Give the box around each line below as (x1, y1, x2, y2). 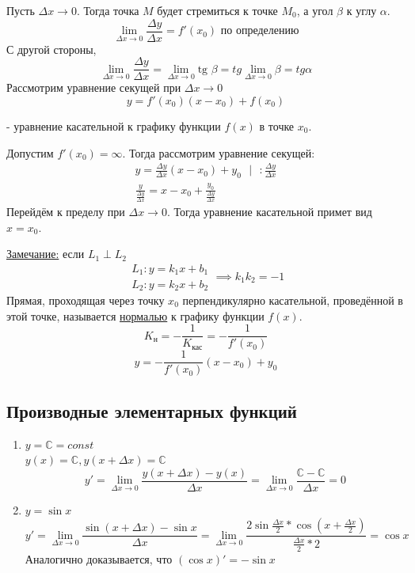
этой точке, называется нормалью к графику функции (6, 307, 265, 324)
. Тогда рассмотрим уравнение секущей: (122, 144, 315, 161)
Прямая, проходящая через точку (6, 291, 165, 308)
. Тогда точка (76, 2, 139, 18)
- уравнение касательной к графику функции (6, 117, 221, 134)
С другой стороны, (6, 40, 97, 57)
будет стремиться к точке (157, 2, 278, 18)
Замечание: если (6, 245, 85, 262)
